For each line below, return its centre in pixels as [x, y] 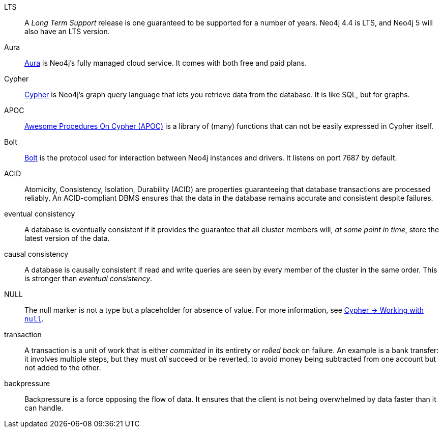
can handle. [44, 408]
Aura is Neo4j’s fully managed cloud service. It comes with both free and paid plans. [166, 63]
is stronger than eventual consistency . [88, 278]
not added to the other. [63, 368]
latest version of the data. [67, 238]
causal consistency [36, 254]
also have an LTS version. [67, 31]
